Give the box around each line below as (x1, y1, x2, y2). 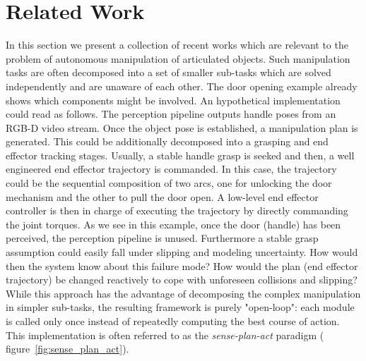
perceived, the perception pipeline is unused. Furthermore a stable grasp (6, 231, 319, 245)
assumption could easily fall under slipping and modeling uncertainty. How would (6, 245, 358, 259)
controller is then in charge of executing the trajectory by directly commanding (6, 203, 348, 218)
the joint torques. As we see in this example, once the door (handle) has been (6, 216, 341, 231)
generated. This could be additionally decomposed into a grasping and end (6, 134, 329, 149)
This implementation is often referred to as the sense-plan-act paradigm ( (6, 327, 324, 342)
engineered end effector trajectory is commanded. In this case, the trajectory (6, 161, 337, 176)
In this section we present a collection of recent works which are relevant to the (6, 37, 348, 52)
